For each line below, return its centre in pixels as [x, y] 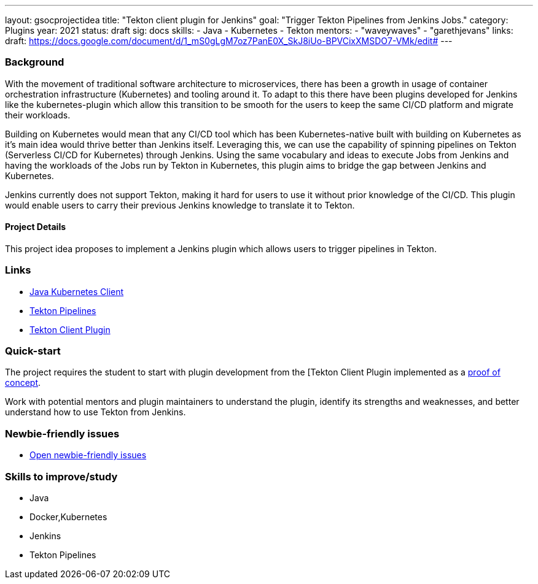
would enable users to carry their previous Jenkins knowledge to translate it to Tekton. [180, 205]
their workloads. [38, 115]
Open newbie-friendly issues [88, 455]
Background [35, 62]
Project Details [36, 227]
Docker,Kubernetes [68, 517]
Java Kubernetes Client [77, 291]
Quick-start [33, 351]
